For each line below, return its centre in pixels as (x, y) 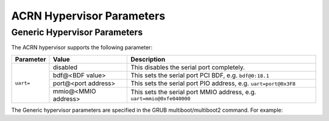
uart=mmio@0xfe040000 (161, 99)
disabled (65, 67)
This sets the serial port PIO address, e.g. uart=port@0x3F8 (213, 83)
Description (148, 59)
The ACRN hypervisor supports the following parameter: (82, 47)
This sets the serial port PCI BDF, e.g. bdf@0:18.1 (200, 75)
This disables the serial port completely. (188, 67)
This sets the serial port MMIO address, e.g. (193, 92)
